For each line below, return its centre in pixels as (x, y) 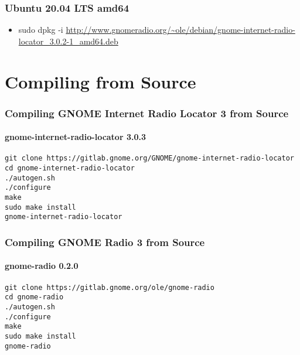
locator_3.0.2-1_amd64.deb (68, 41)
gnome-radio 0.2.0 (42, 266)
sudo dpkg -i (41, 30)
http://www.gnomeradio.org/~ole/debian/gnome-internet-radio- (180, 30)
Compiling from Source (100, 81)
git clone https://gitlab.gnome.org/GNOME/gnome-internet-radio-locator (149, 158)
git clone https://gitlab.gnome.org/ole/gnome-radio (110, 287)
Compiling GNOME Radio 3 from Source (105, 242)
